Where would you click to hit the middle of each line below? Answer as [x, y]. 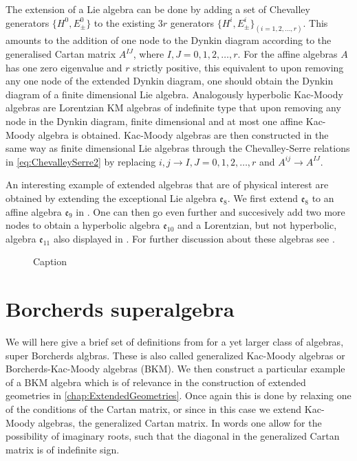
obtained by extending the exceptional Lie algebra [111, 198]
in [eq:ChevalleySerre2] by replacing [81, 161]
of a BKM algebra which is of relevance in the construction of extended [156, 382]
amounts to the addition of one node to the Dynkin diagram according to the [169, 40]
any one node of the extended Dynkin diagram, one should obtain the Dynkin [170, 81]
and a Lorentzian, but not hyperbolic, [257, 225]
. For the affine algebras [288, 54]
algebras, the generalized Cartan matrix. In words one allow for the [180, 422]
